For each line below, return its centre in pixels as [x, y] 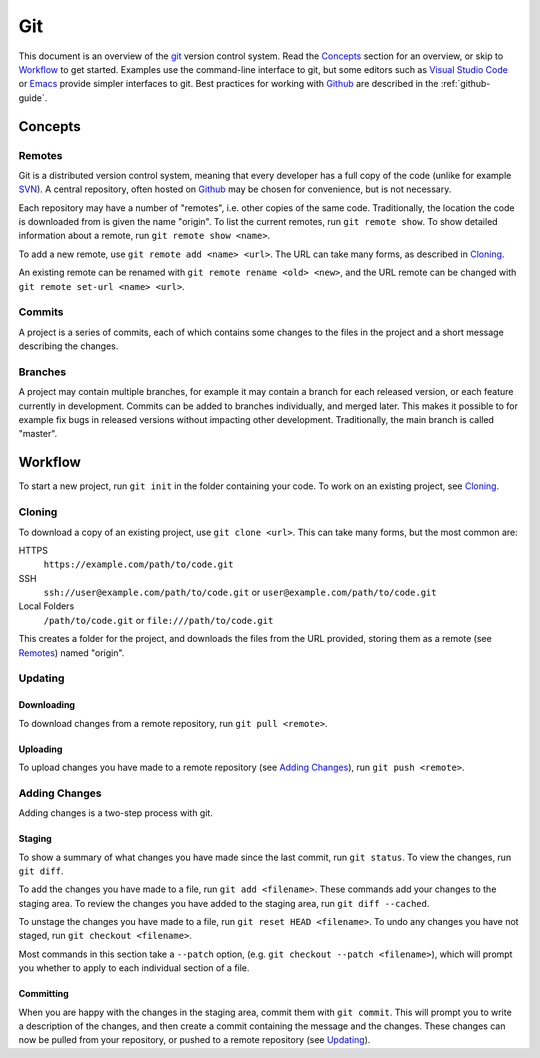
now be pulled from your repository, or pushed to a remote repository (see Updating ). [194, 1040]
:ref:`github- [465, 84]
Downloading [46, 705]
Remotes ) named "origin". [71, 652]
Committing [43, 994]
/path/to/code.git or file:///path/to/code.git [158, 620]
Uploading [40, 749]
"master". [38, 434]
